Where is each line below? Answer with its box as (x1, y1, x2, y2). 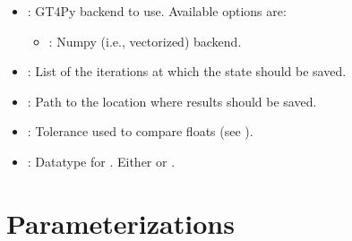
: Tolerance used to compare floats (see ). (27, 122, 253, 141)
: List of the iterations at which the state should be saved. (27, 62, 347, 81)
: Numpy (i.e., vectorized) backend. (48, 31, 242, 50)
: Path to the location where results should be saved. (27, 91, 317, 110)
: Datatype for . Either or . (27, 151, 176, 170)
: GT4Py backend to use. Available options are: (27, 2, 287, 20)
